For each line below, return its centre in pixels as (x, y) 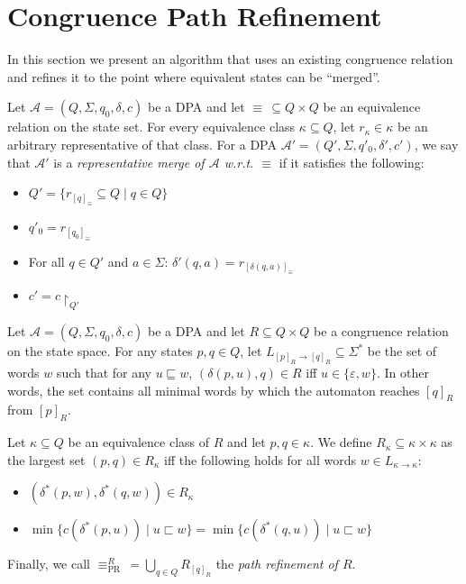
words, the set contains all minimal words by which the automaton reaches (214, 390)
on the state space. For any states (100, 351)
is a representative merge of (129, 162)
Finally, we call (49, 564)
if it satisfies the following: (352, 162)
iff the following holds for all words (260, 459)
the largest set (46, 459)
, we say (436, 144)
